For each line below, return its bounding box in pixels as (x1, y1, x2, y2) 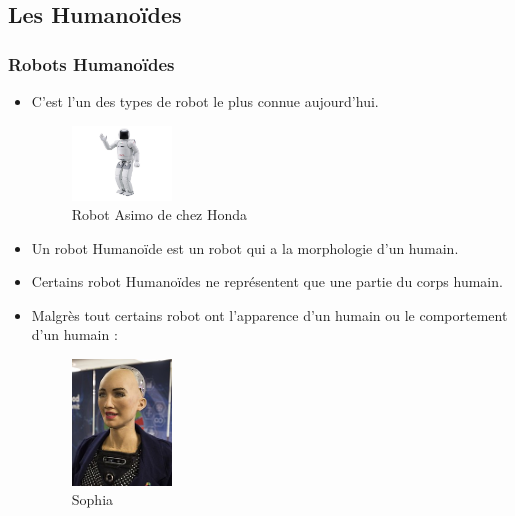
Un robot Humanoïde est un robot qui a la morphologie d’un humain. (31, 237, 459, 258)
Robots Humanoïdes (8, 51, 175, 76)
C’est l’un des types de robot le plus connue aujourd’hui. (31, 91, 379, 111)
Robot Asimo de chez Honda (71, 204, 248, 225)
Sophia (71, 489, 114, 510)
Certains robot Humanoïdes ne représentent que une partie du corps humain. (31, 271, 503, 292)
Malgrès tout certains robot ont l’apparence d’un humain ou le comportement (31, 304, 508, 325)
